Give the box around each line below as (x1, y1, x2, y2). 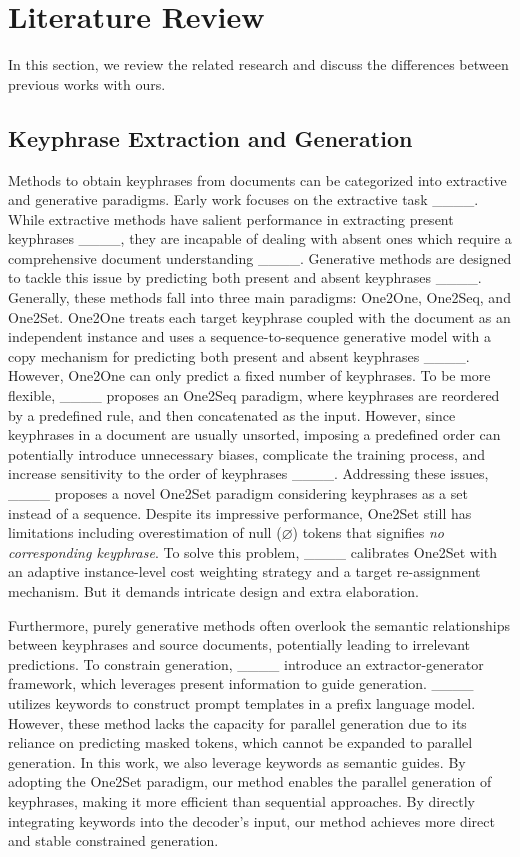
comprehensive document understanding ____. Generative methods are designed (8, 247, 512, 268)
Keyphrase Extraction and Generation (8, 122, 413, 153)
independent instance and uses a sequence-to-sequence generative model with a (8, 326, 491, 347)
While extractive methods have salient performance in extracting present (8, 208, 454, 229)
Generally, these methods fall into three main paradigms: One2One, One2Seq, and (8, 287, 511, 308)
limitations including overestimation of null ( (8, 522, 282, 543)
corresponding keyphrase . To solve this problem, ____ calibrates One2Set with (8, 541, 498, 562)
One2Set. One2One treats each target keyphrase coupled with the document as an (8, 306, 511, 327)
